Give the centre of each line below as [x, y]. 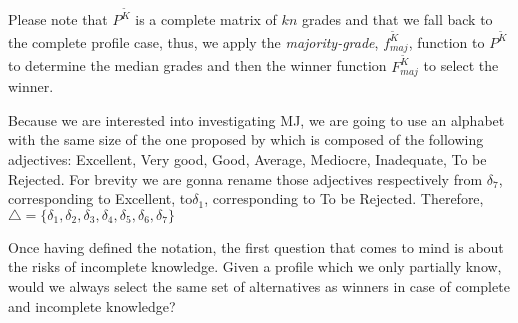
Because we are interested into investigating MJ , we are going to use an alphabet [256, 119]
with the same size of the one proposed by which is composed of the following [246, 139]
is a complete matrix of [206, 19]
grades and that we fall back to [397, 19]
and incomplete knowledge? [92, 305]
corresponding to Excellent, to [100, 198]
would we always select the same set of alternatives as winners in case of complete [259, 286]
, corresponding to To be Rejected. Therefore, [344, 198]
